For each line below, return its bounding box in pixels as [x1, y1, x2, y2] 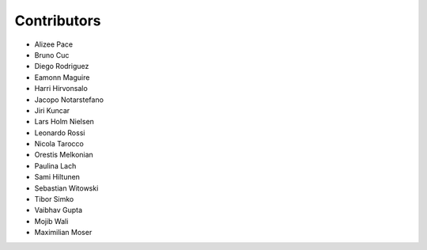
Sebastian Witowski [34, 183, 99, 193]
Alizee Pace [34, 40, 74, 49]
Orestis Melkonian [34, 150, 94, 160]
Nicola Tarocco [34, 139, 85, 149]
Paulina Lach [34, 161, 77, 170]
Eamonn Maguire [34, 72, 90, 82]
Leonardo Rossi [34, 127, 85, 138]
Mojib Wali [34, 216, 69, 225]
